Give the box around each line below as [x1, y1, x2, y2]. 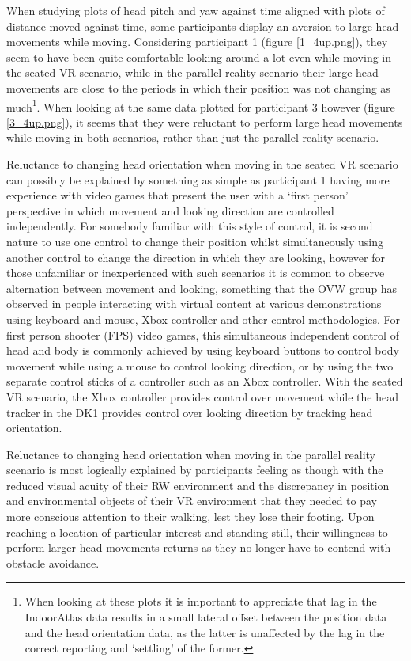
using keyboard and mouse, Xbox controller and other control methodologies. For [6, 310, 401, 327]
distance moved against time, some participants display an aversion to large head [6, 17, 399, 34]
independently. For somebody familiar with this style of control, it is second [6, 218, 373, 234]
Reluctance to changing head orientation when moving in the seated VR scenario [6, 156, 398, 172]
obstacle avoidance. [6, 554, 100, 571]
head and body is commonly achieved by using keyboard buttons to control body [6, 342, 399, 359]
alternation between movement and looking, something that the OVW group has [6, 279, 398, 296]
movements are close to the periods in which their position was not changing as [6, 79, 390, 96]
